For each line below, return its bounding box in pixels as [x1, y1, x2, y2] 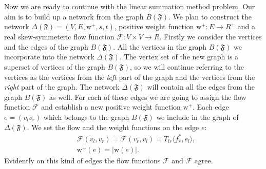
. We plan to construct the [168, 11, 252, 22]
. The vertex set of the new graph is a [119, 51, 239, 62]
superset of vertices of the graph [4, 61, 105, 72]
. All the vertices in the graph [113, 41, 206, 52]
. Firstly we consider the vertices [159, 31, 262, 42]
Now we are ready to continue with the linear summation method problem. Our [4, 1, 255, 11]
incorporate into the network [4, 51, 94, 62]
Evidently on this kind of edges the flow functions [4, 155, 161, 165]
